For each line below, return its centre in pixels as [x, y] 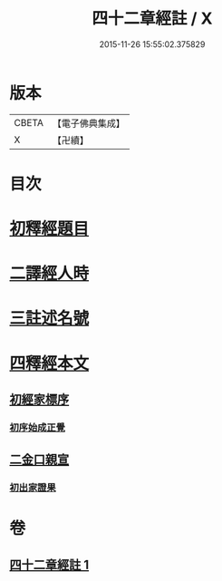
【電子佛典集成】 [88, 123]
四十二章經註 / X [152, 19]
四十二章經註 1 [49, 564]
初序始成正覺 [38, 427]
